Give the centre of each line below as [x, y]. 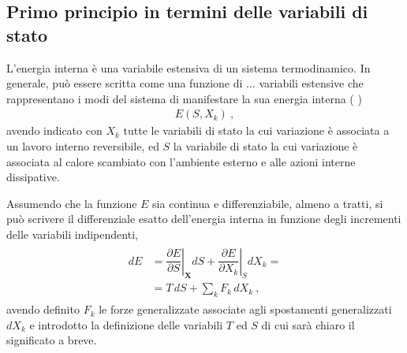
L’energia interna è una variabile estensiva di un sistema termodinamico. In [189, 67]
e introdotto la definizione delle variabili [126, 324]
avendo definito [43, 309]
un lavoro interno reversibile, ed [83, 146]
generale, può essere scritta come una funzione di [125, 83]
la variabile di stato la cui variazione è [265, 146]
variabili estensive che [311, 83]
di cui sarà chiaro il [308, 324]
